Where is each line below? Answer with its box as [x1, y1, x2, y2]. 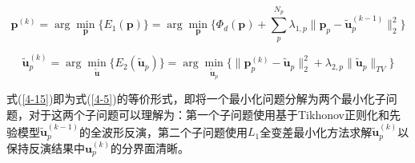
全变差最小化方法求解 [260, 123, 373, 140]
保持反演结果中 [6, 139, 85, 156]
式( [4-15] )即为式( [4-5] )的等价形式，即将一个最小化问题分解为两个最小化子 [6, 90, 386, 107]
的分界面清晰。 [110, 139, 189, 156]
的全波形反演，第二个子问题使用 [79, 123, 248, 140]
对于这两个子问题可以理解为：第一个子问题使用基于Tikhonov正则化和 [28, 106, 389, 123]
